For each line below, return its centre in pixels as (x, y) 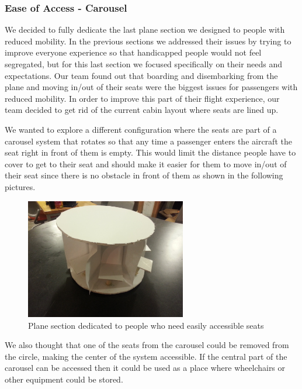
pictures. (20, 186)
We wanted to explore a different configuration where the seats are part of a (141, 129)
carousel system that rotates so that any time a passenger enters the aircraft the (148, 141)
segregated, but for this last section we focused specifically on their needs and (144, 64)
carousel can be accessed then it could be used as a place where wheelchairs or (145, 368)
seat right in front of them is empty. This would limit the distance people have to (150, 152)
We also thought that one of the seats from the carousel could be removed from (147, 345)
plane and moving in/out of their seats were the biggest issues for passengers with (151, 87)
